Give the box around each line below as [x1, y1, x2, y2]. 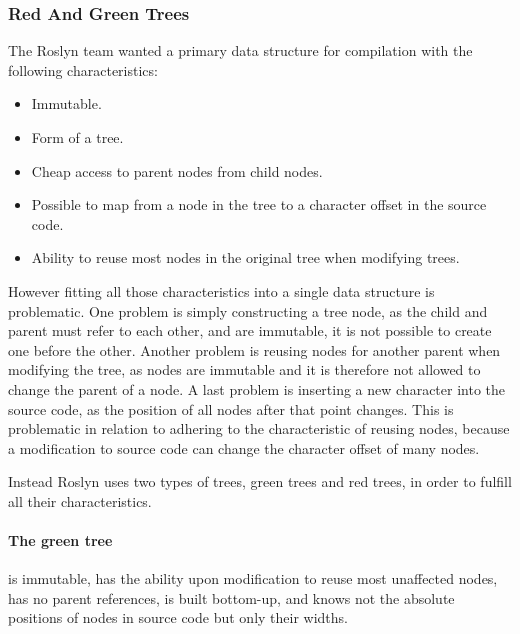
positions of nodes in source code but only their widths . [8, 607, 349, 628]
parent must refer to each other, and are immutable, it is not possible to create [8, 320, 492, 341]
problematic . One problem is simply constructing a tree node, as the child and [8, 300, 488, 321]
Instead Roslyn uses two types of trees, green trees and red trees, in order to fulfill [8, 471, 512, 492]
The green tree [8, 530, 113, 551]
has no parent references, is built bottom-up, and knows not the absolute [8, 587, 455, 608]
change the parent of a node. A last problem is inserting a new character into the [8, 378, 506, 399]
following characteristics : [8, 59, 158, 80]
